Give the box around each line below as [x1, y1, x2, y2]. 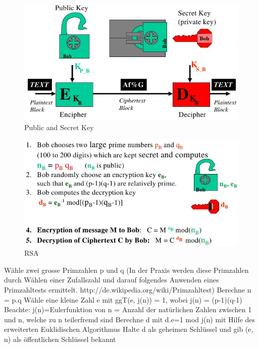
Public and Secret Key [24, 122, 94, 132]
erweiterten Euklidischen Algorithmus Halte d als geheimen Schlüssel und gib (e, [4, 324, 253, 334]
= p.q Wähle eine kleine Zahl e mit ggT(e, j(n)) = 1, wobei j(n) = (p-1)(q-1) [4, 294, 242, 305]
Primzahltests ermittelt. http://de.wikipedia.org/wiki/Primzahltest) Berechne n [4, 284, 251, 295]
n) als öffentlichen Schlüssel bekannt [4, 333, 116, 344]
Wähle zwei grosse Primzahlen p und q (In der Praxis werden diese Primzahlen [4, 264, 249, 275]
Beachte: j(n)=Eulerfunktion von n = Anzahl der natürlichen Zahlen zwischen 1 [4, 304, 252, 315]
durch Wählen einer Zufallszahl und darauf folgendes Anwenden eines [4, 274, 219, 285]
